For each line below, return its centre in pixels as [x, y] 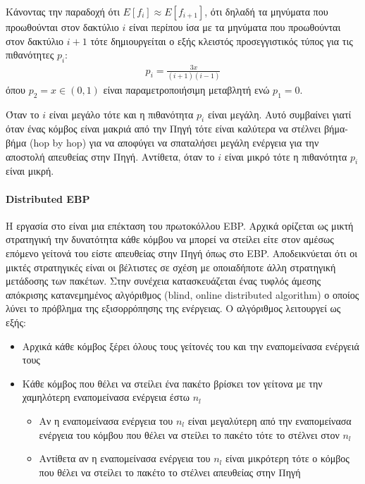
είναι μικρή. [30, 171]
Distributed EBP [48, 198]
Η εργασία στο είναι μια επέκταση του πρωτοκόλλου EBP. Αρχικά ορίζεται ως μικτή [180, 225]
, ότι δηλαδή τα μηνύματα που [266, 11]
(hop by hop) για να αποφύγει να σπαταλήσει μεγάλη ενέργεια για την [174, 143]
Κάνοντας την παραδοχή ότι [63, 11]
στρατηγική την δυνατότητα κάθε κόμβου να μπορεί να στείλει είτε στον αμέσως [170, 239]
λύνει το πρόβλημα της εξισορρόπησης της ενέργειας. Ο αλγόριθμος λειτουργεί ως [173, 308]
